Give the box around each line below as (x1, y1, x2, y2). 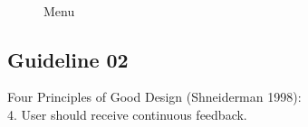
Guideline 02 (7, 45, 129, 73)
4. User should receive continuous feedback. (7, 104, 247, 123)
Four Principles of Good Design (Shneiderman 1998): (7, 87, 302, 106)
